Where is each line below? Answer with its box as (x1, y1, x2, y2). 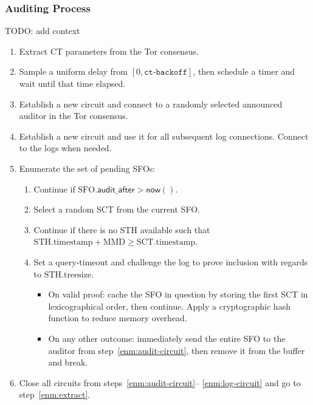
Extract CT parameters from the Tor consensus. (19, 44, 199, 57)
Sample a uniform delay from (19, 65, 128, 78)
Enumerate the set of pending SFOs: (19, 162, 156, 174)
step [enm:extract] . (19, 388, 91, 401)
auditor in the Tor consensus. (19, 109, 128, 122)
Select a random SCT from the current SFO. (33, 203, 200, 216)
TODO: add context (5, 24, 80, 37)
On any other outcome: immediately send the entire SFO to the (48, 332, 286, 344)
